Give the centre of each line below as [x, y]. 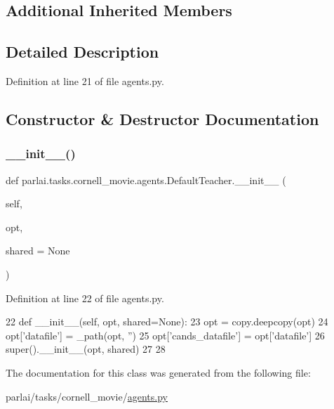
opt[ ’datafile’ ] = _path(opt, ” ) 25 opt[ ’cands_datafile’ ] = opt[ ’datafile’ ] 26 [165, 335]
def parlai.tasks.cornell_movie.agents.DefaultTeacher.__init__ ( [146, 180]
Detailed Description [82, 52]
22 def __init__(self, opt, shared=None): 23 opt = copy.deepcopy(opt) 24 [167, 322]
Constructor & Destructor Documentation [162, 118]
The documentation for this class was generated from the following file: [158, 372]
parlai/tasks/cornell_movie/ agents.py [87, 396]
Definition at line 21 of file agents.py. [85, 80]
